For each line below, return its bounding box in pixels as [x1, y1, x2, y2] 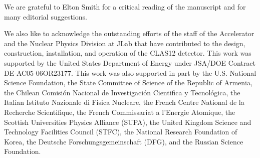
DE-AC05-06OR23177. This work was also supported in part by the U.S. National [4, 67, 256, 78]
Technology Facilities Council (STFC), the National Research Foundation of [4, 126, 237, 137]
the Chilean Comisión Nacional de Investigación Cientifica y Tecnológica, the [4, 87, 240, 97]
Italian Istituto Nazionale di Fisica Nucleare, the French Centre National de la [4, 97, 244, 107]
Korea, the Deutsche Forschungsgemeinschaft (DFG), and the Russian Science [4, 136, 243, 146]
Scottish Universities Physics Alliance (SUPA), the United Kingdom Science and [4, 116, 251, 127]
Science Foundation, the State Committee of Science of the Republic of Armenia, [4, 77, 252, 88]
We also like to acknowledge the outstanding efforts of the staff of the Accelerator [4, 28, 254, 39]
